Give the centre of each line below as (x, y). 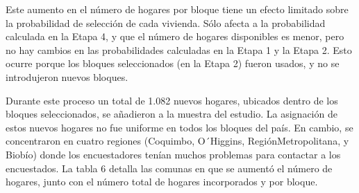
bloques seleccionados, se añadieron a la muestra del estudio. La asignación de (172, 114)
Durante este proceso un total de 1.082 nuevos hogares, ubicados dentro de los (172, 100)
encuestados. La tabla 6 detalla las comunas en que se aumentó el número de (169, 168)
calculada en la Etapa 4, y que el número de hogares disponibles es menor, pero (175, 36)
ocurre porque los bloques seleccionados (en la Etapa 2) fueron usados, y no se (173, 63)
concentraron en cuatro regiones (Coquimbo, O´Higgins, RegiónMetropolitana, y (177, 141)
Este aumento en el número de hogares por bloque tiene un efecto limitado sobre (177, 9)
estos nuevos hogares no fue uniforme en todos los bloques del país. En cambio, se (179, 127)
